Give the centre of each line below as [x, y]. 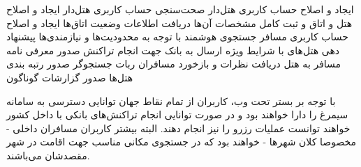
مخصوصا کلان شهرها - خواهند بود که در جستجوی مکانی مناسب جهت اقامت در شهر [182, 142]
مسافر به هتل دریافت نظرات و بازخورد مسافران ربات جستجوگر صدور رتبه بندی [174, 64]
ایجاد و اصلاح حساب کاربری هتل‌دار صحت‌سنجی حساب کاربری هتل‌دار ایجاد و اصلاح [180, 9]
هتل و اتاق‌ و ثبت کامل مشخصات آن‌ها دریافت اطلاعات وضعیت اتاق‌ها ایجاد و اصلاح [179, 23]
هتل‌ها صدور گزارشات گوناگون [70, 77]
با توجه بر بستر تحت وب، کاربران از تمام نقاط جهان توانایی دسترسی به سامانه [171, 101]
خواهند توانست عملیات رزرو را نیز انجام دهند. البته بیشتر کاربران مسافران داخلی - [178, 128]
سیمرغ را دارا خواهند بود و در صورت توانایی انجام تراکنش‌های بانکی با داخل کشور [177, 114]
